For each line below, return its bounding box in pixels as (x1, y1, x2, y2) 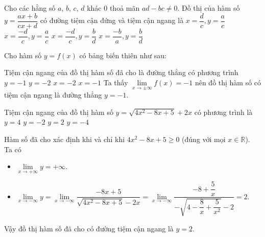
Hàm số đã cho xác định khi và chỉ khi (4, 133, 125, 144)
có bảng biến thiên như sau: (79, 50, 166, 60)
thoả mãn (109, 3, 140, 13)
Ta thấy (103, 77, 128, 87)
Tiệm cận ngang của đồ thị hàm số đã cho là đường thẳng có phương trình (4, 67, 238, 78)
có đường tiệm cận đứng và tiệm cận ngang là (40, 15, 184, 26)
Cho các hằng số (4, 3, 56, 13)
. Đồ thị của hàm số (177, 3, 240, 13)
